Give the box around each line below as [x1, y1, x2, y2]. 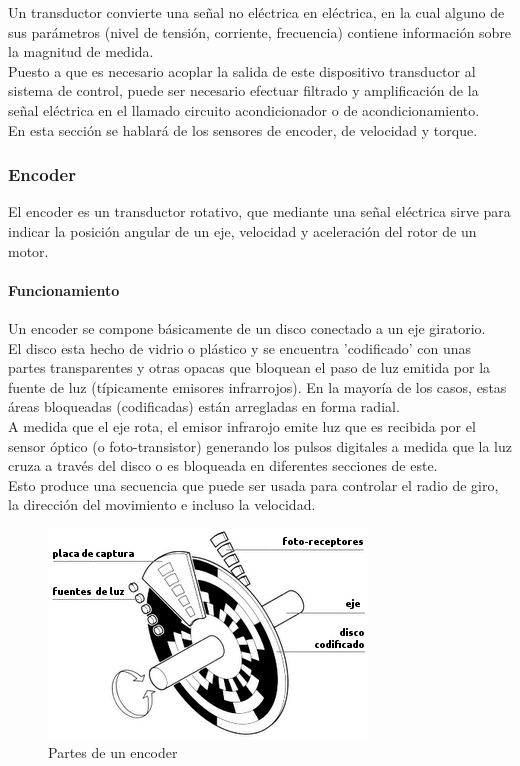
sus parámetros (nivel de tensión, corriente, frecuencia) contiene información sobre [8, 21, 512, 42]
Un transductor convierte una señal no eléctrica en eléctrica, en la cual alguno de [8, 2, 505, 22]
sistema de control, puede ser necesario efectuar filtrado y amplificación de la [8, 80, 479, 101]
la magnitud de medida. [8, 41, 154, 62]
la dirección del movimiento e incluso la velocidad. [8, 494, 316, 515]
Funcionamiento [8, 279, 120, 300]
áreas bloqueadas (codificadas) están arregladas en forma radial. [8, 396, 400, 417]
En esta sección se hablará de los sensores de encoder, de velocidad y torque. [8, 119, 478, 140]
